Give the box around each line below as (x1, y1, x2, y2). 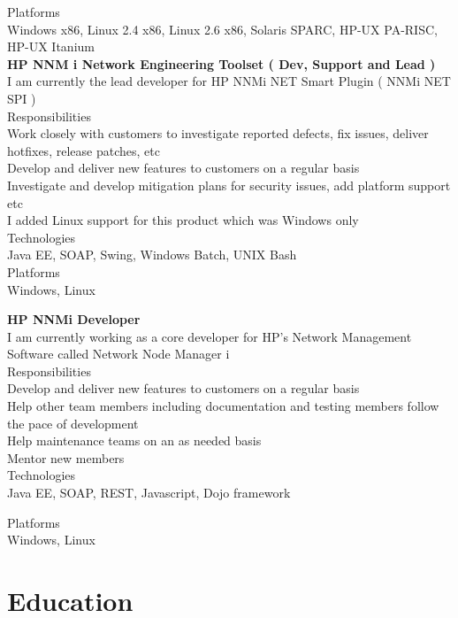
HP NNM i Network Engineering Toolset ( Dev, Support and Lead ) (7, 54, 436, 73)
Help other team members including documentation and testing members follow (7, 397, 439, 415)
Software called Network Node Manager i (7, 344, 230, 363)
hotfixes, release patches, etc (7, 141, 160, 159)
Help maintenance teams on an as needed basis (7, 431, 262, 450)
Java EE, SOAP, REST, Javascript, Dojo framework (7, 483, 291, 502)
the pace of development (7, 413, 139, 432)
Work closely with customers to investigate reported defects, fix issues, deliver (7, 124, 429, 143)
